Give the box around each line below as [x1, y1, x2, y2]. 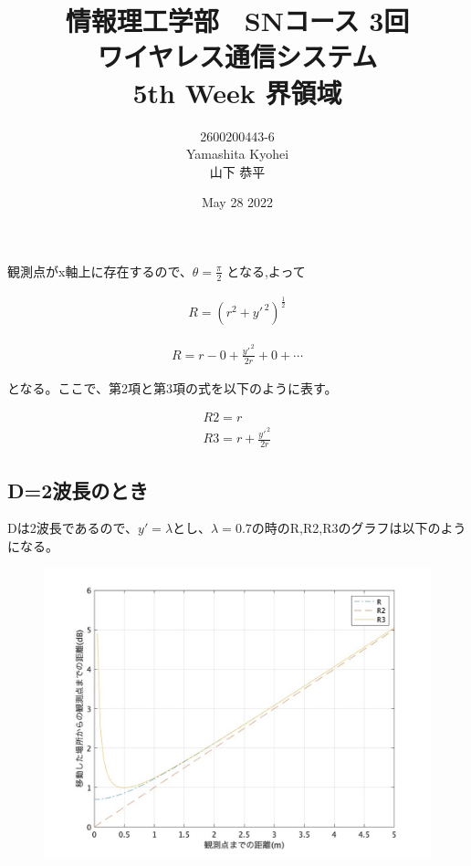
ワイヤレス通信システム [97, 37, 378, 75]
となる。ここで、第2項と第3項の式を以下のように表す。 [7, 378, 338, 397]
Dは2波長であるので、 [7, 518, 138, 537]
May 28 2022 [201, 193, 274, 212]
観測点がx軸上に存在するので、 [7, 261, 193, 280]
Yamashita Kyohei [185, 144, 289, 163]
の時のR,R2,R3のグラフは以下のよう [251, 518, 466, 537]
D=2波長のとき [7, 475, 149, 504]
